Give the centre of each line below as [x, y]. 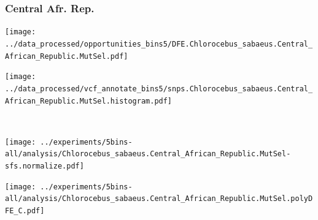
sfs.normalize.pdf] [45, 166]
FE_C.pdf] [25, 211]
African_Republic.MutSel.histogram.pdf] [89, 101]
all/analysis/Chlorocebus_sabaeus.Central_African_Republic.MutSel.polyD [159, 199]
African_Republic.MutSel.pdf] [67, 56]
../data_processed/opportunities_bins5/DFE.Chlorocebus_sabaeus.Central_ [159, 44]
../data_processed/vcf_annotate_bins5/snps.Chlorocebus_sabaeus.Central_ [159, 89]
